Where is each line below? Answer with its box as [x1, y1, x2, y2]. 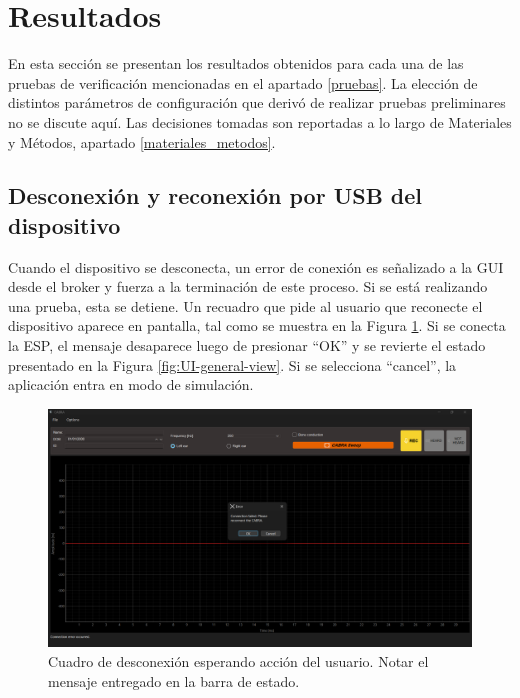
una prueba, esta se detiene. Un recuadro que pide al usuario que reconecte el [8, 295, 483, 316]
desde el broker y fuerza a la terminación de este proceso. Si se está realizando [8, 276, 488, 297]
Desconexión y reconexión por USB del [8, 180, 423, 211]
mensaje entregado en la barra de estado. [48, 670, 300, 691]
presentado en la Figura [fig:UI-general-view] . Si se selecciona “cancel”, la [8, 354, 457, 375]
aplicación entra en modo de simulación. [8, 374, 254, 395]
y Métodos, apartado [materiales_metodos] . [8, 131, 276, 152]
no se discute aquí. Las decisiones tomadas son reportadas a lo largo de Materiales [8, 111, 512, 132]
